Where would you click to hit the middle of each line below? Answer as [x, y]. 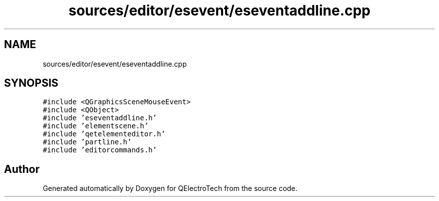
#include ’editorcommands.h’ [100, 150]
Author [22, 169]
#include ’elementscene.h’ [96, 126]
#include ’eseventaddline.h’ [100, 118]
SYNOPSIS [31, 83]
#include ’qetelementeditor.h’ [104, 134]
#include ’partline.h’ [87, 142]
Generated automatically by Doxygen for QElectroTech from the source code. [170, 188]
